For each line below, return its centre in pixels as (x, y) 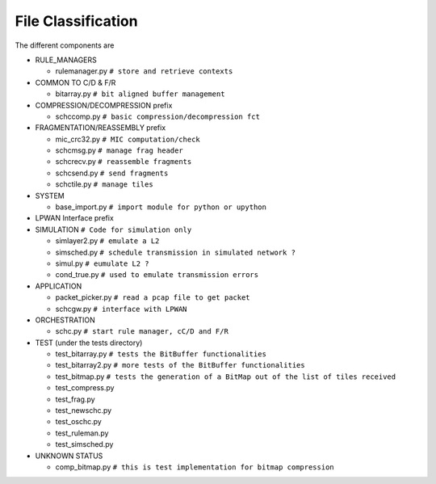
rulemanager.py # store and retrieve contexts (144, 71)
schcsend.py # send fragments (112, 173)
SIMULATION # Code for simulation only (113, 229)
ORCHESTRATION (65, 320)
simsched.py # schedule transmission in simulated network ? (176, 252)
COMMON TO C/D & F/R (75, 82)
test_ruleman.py (82, 433)
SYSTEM (50, 196)
